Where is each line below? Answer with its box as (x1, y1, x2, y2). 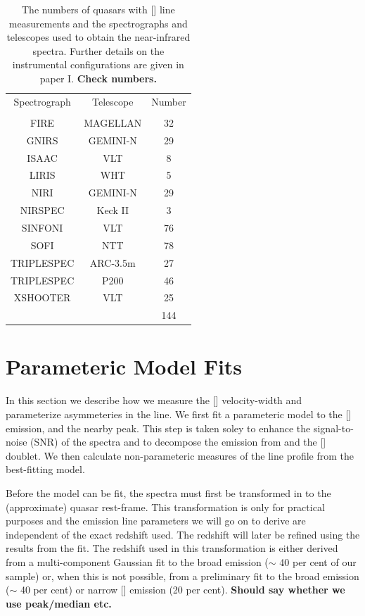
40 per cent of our (279, 554, 357, 569)
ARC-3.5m (89, 255, 136, 270)
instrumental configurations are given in (12, 57, 184, 72)
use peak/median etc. (6, 596, 112, 610)
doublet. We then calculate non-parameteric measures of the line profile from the (6, 448, 354, 463)
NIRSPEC (20, 203, 65, 218)
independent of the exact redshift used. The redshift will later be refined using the (6, 527, 360, 541)
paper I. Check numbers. (39, 70, 157, 85)
